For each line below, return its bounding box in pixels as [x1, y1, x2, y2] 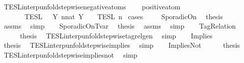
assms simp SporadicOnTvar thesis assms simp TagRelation [3, 21, 236, 31]
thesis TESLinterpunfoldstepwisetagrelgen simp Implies [20, 30, 213, 40]
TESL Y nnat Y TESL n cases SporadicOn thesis [24, 11, 223, 21]
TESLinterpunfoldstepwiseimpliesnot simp [3, 49, 137, 60]
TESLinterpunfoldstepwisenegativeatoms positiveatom [3, 1, 181, 11]
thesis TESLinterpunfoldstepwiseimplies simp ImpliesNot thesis [3, 40, 240, 50]
